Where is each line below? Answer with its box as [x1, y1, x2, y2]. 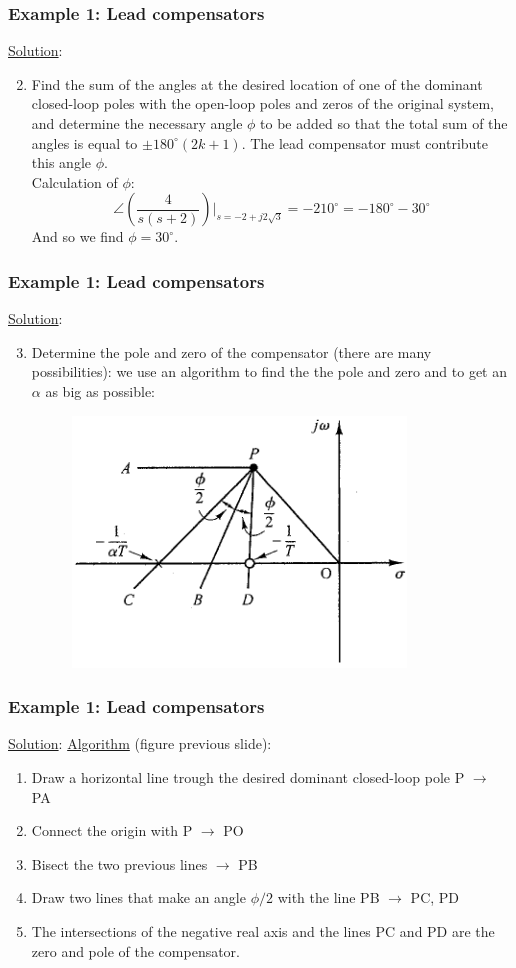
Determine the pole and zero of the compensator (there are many [31, 341, 432, 362]
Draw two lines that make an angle [31, 887, 246, 908]
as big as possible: [45, 380, 156, 401]
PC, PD [410, 887, 460, 908]
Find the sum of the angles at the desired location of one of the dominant [31, 73, 483, 94]
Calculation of [31, 171, 118, 192]
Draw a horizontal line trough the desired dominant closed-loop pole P [31, 766, 465, 787]
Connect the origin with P [31, 820, 193, 841]
